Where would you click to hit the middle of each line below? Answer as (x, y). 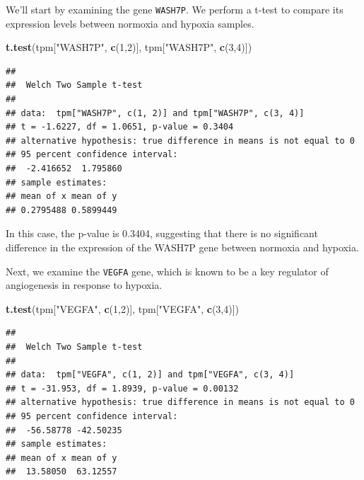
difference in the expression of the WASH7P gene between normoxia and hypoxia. (182, 247)
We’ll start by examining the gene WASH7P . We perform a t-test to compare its (175, 9)
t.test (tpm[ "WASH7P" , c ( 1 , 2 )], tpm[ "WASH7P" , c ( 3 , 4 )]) (129, 47)
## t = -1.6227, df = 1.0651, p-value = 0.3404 (120, 127)
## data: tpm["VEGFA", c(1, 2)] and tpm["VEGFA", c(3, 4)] (150, 375)
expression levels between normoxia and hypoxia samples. (130, 23)
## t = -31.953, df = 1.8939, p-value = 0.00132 (122, 388)
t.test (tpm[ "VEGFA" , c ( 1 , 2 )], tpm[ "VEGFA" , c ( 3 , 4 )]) (123, 308)
